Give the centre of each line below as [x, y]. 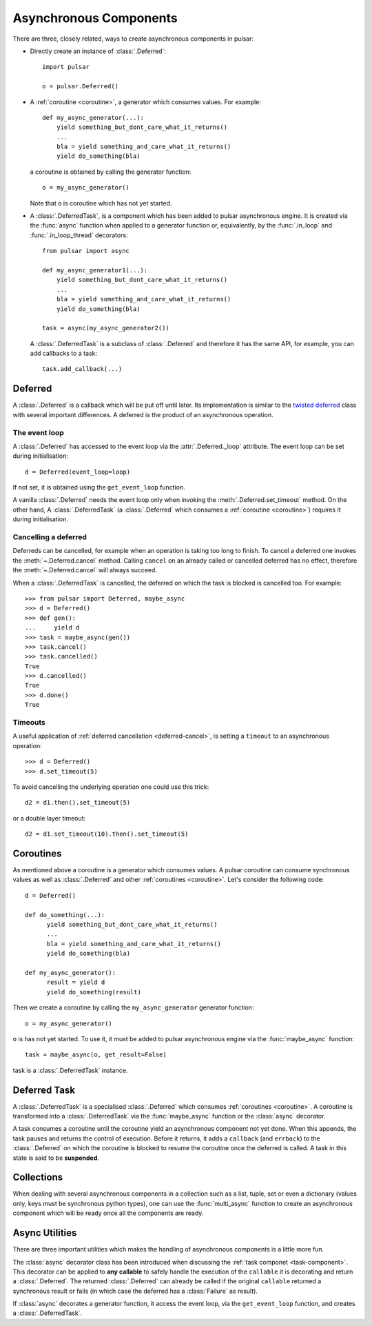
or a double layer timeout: [49, 818]
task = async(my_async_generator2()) [106, 328]
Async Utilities [45, 1233]
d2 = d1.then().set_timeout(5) [78, 803]
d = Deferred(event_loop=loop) [78, 472]
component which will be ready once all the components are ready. [108, 1213]
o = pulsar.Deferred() [81, 87]
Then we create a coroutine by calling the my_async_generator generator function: [133, 1007]
